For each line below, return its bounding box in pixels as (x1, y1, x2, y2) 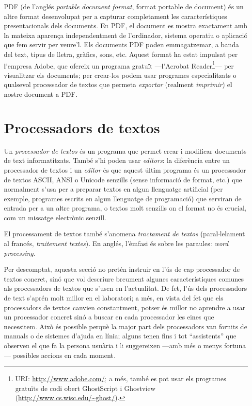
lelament (220, 229, 245, 239)
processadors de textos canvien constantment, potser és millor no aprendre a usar (4, 302, 246, 312)
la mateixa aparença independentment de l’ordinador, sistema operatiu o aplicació (4, 30, 248, 40)
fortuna (224, 340, 246, 350)
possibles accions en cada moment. (13, 350, 115, 360)
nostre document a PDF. (4, 89, 78, 99)
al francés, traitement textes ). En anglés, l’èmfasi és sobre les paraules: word (4, 238, 229, 248)
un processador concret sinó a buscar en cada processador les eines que (4, 312, 214, 322)
